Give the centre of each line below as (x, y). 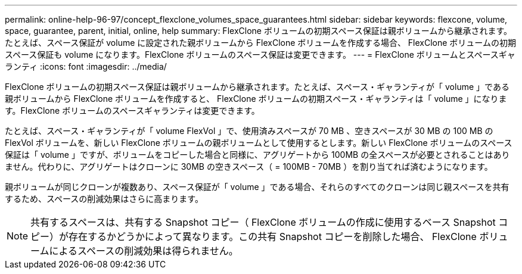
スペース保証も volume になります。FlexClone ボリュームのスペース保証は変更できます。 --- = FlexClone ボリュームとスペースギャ (260, 55)
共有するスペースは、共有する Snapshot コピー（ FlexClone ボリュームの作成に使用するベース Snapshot (263, 222)
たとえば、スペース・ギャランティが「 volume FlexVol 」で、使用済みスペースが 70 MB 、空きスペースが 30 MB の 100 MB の (249, 131)
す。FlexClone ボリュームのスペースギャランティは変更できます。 (132, 110)
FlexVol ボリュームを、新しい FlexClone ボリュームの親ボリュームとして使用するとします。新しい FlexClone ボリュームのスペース (259, 143)
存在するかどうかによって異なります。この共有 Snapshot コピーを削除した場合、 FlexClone (273, 236)
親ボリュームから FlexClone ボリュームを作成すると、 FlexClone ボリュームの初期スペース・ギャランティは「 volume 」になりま (256, 99)
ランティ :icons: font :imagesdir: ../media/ (86, 66)
